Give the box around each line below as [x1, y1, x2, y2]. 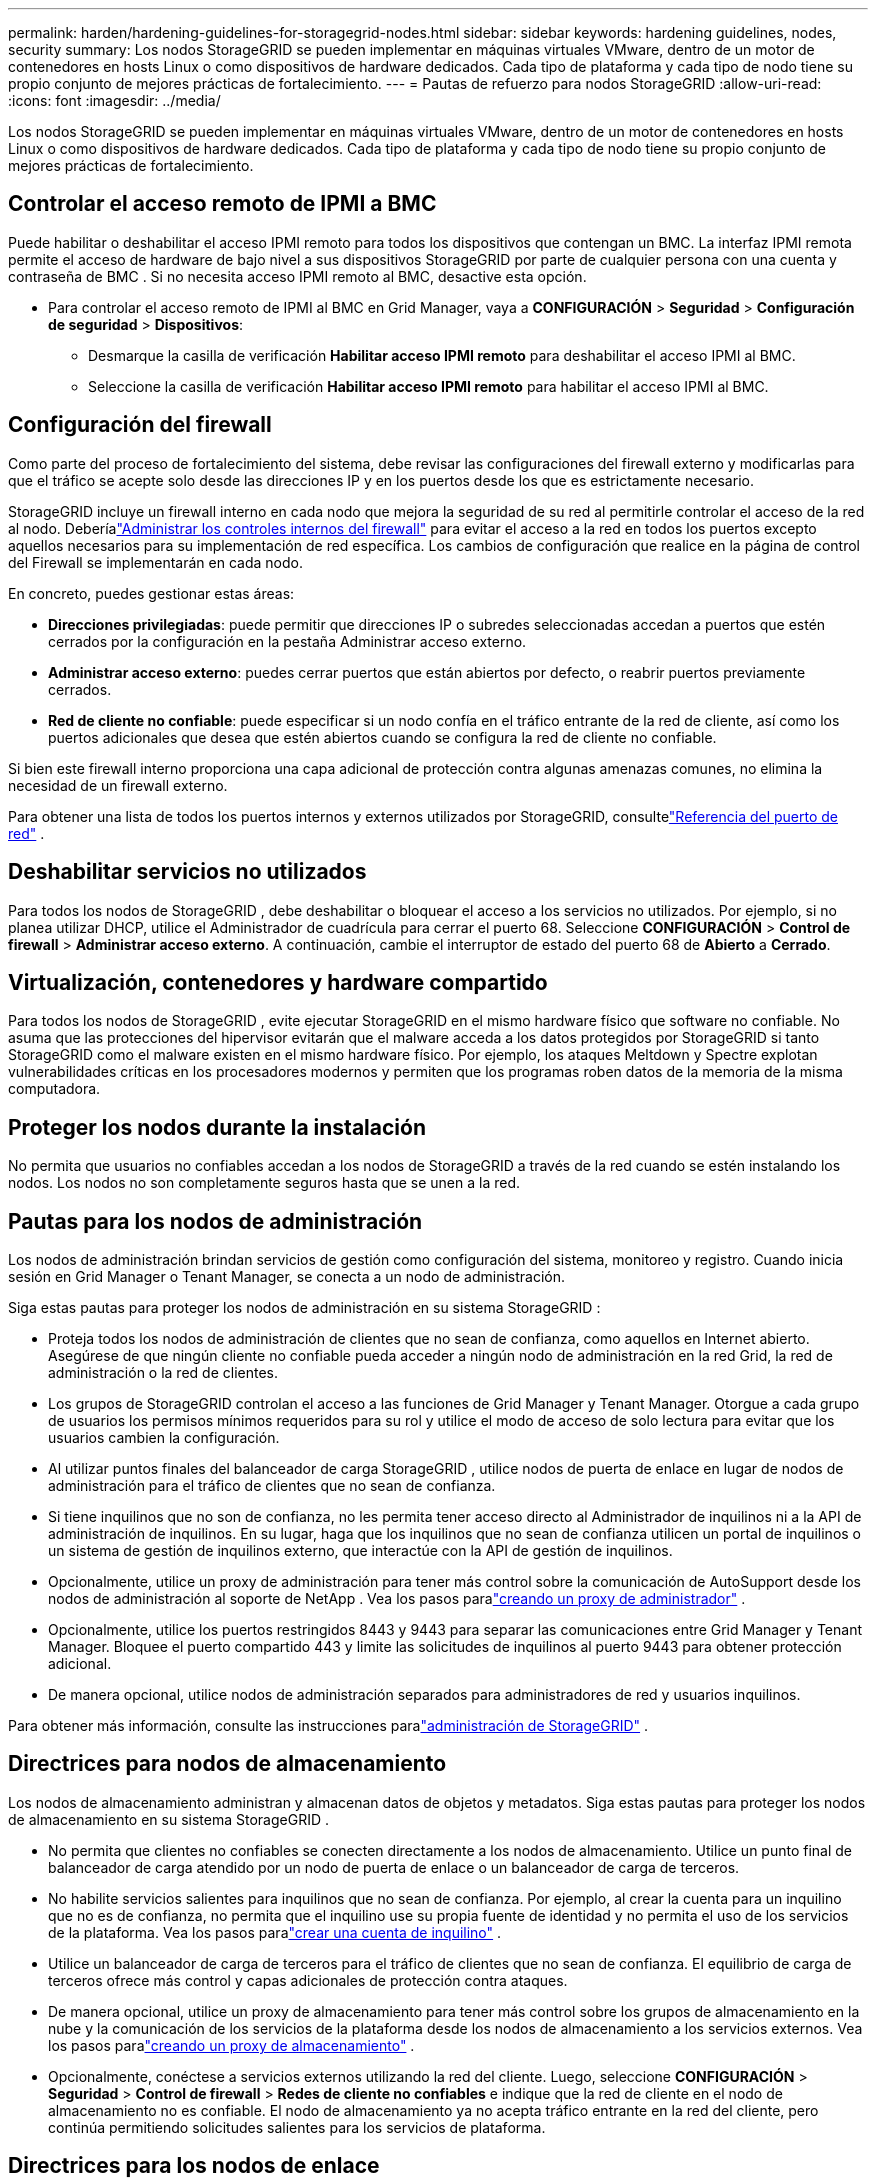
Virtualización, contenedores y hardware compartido [8, 969, 548, 995]
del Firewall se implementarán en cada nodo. [8, 553, 303, 571]
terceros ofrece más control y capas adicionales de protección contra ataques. [48, 1971, 568, 1989]
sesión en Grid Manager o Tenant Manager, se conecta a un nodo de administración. [8, 1268, 565, 1286]
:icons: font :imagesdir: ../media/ [8, 92, 221, 109]
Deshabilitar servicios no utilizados [8, 859, 367, 885]
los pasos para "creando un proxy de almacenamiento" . [48, 2036, 415, 2054]
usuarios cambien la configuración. [48, 1429, 280, 1447]
